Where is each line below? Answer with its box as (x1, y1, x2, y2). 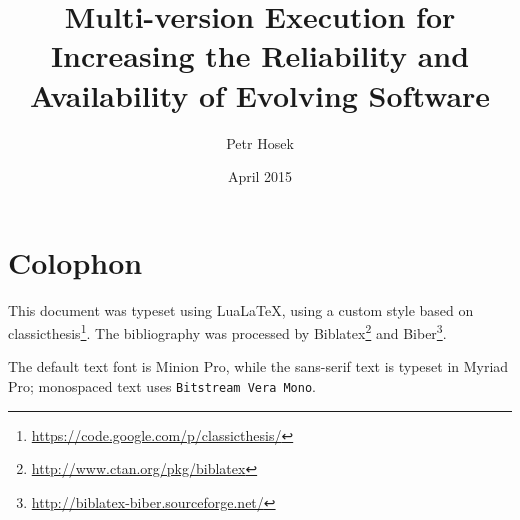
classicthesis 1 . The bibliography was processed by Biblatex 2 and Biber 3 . (8, 320, 447, 343)
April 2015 (227, 166, 293, 187)
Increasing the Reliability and (50, 35, 470, 76)
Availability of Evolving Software (29, 74, 491, 115)
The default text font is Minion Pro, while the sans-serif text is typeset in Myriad (8, 356, 509, 377)
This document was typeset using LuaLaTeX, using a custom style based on (8, 299, 474, 320)
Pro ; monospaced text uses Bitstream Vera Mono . (8, 376, 317, 397)
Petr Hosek (226, 132, 294, 153)
